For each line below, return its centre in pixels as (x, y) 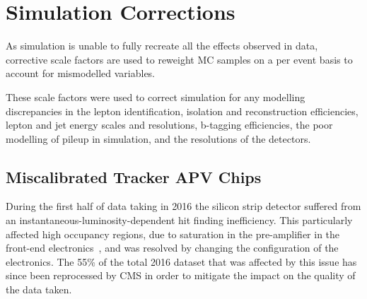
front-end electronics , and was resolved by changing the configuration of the (172, 248)
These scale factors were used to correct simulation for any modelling (156, 96)
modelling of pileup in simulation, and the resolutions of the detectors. (158, 138)
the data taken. (39, 289)
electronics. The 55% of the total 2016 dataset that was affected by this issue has (181, 261)
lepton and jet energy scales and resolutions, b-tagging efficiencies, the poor (169, 125)
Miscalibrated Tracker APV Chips (134, 176)
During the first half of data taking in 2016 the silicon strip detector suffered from (183, 206)
